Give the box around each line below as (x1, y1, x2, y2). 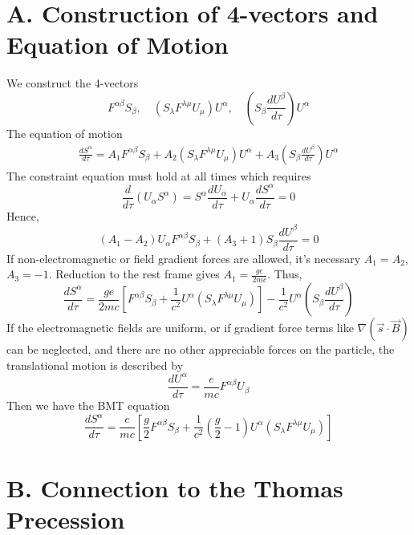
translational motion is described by (6, 356, 184, 373)
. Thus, (267, 265, 302, 282)
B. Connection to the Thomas (6, 471, 343, 504)
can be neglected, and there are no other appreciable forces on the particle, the (6, 341, 395, 358)
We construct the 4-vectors (6, 75, 139, 91)
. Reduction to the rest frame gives (48, 265, 220, 282)
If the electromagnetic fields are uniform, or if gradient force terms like (6, 319, 354, 336)
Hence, (6, 207, 39, 224)
